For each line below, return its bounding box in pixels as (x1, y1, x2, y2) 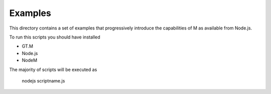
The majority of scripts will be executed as (9, 66, 97, 72)
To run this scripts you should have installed (9, 34, 100, 40)
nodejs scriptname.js (22, 77, 65, 83)
